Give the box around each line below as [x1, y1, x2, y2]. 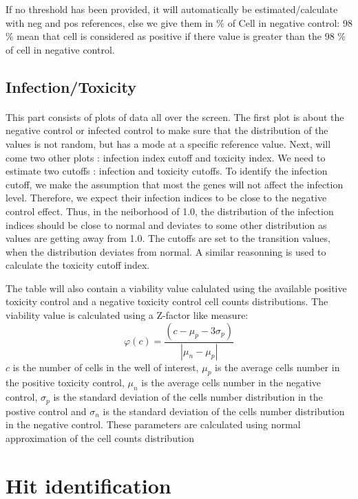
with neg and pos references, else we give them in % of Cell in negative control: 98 [6, 15, 352, 30]
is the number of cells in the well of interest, [12, 359, 199, 374]
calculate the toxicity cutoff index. [6, 258, 150, 272]
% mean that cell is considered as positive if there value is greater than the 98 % [6, 29, 346, 43]
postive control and [6, 403, 87, 418]
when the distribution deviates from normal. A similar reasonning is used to [6, 244, 326, 258]
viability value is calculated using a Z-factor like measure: [6, 308, 249, 322]
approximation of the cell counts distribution [6, 430, 195, 445]
